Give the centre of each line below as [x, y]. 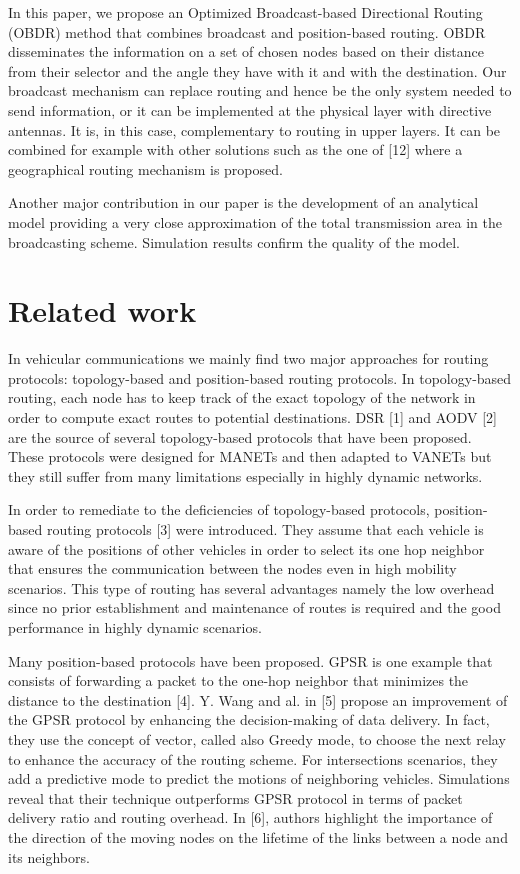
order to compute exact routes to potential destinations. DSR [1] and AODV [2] [252, 417]
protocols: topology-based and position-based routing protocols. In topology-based [260, 377]
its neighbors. [49, 856]
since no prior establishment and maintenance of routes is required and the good [254, 607]
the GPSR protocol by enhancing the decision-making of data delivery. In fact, [249, 719]
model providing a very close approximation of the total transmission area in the [255, 221]
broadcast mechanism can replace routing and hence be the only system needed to [260, 90]
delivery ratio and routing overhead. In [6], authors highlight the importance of [250, 817]
